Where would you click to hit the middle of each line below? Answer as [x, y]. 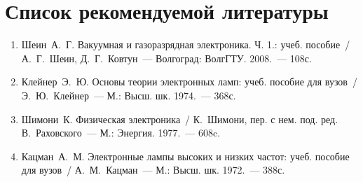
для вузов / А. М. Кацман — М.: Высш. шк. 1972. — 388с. [153, 170]
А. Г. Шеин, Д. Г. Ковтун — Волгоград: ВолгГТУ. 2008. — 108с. [166, 58]
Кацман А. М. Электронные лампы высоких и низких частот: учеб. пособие [185, 156]
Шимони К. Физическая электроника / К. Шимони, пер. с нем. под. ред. [180, 119]
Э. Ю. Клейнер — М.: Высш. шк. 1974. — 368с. [129, 95]
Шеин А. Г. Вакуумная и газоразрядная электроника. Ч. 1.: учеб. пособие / [186, 44]
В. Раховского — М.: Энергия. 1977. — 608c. [121, 133]
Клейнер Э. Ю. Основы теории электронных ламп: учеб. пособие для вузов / [189, 82]
